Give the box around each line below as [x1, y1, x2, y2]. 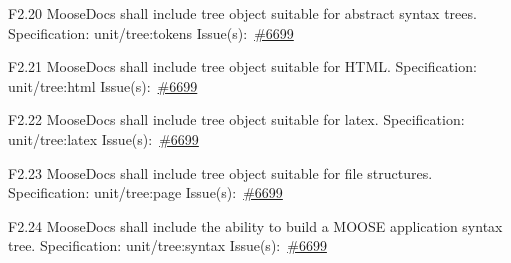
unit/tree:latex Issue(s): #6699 [8, 128, 199, 149]
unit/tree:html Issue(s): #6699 [8, 75, 198, 96]
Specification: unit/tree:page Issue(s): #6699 [8, 182, 283, 203]
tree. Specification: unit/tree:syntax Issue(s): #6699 [8, 235, 327, 256]
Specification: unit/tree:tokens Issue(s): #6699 [8, 22, 294, 43]
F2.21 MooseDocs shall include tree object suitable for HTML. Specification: [8, 56, 477, 77]
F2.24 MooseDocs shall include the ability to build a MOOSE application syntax [8, 215, 503, 236]
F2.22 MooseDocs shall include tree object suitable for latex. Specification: [8, 109, 465, 130]
